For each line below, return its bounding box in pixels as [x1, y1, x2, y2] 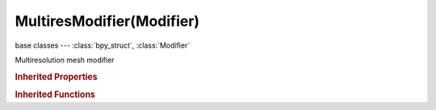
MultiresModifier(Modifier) [15, 12, 200, 30]
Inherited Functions [15, 89, 96, 100]
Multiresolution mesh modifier [15, 55, 115, 65]
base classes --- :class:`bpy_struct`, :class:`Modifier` [15, 40, 191, 50]
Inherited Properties [15, 71, 99, 82]
